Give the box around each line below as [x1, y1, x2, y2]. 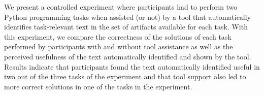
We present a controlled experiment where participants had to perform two [4, 2, 238, 12]
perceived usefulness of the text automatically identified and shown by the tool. [4, 51, 251, 61]
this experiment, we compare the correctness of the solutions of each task [4, 31, 232, 42]
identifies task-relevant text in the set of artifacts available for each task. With [4, 21, 248, 32]
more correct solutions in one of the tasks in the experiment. [4, 81, 192, 91]
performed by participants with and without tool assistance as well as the [4, 41, 233, 52]
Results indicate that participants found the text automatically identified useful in [4, 61, 260, 72]
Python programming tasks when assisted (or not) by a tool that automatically [4, 11, 251, 22]
